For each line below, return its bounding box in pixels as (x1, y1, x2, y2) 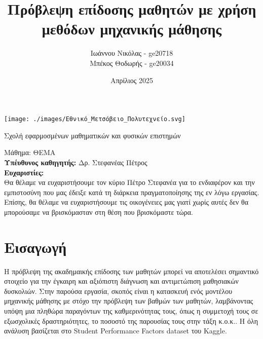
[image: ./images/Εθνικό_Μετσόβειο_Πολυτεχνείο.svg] (4, 116, 185, 123)
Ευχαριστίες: (4, 167, 44, 177)
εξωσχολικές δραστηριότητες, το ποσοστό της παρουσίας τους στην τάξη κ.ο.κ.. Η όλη (4, 315, 258, 326)
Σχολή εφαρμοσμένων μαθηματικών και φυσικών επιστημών (4, 130, 181, 140)
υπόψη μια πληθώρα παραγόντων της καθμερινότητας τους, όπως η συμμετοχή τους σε (4, 306, 258, 316)
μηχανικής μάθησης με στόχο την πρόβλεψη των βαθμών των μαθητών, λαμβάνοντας (4, 295, 253, 306)
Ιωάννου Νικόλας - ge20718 (90, 48, 173, 58)
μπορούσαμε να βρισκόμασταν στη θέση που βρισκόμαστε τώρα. (4, 206, 193, 217)
